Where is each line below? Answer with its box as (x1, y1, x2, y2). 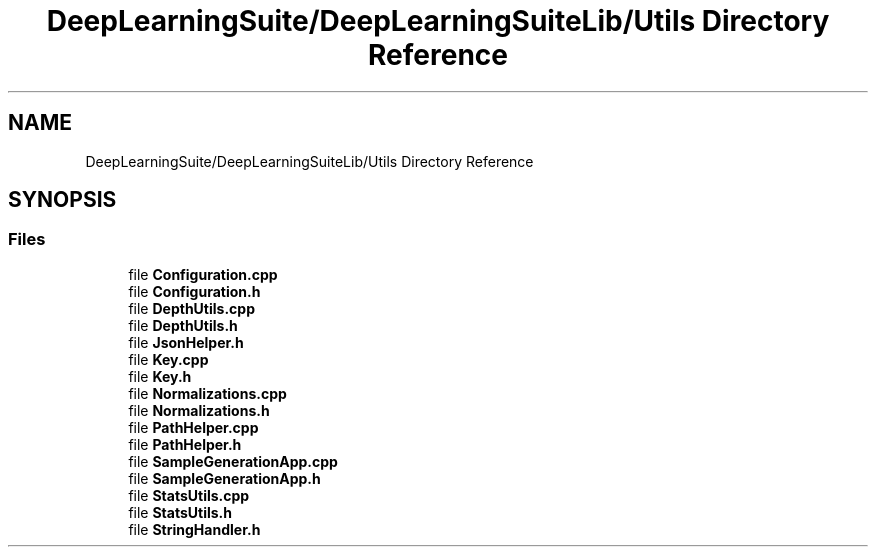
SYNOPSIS (8, 187, 117, 213)
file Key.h (128, 367, 192, 385)
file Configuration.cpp (128, 265, 278, 283)
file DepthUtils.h (128, 316, 238, 334)
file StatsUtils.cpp (128, 486, 250, 504)
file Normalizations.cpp (128, 384, 287, 402)
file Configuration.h (128, 282, 261, 300)
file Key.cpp (128, 350, 209, 368)
